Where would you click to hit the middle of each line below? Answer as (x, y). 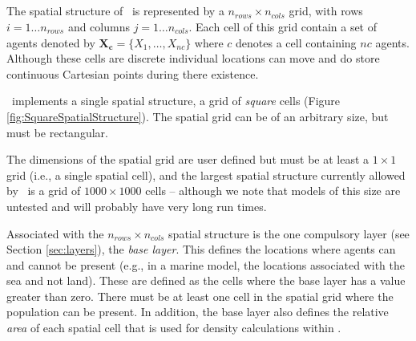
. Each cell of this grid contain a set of (283, 26)
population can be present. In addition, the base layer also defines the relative (198, 312)
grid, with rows (326, 11)
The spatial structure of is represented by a (115, 11)
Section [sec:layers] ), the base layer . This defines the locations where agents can (201, 249)
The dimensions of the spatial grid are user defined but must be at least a (188, 159)
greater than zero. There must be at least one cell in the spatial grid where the (200, 296)
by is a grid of (44, 191)
